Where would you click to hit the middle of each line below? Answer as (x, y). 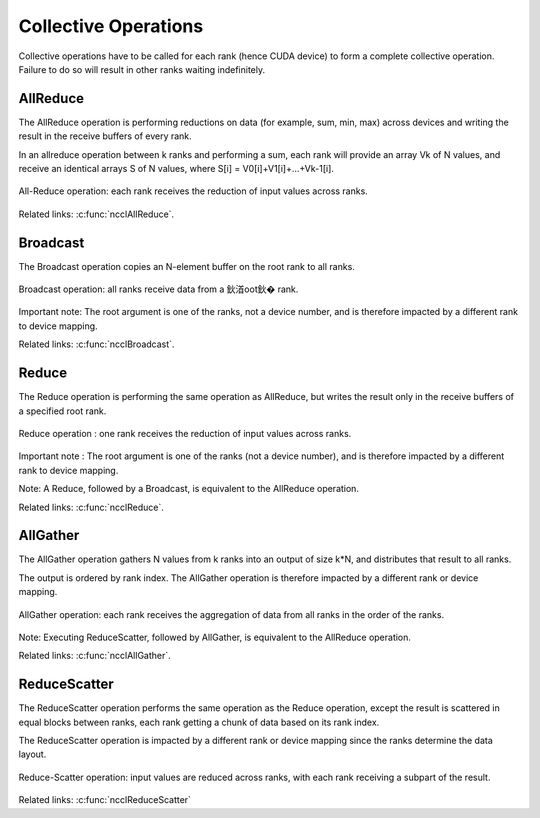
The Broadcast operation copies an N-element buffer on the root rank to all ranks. (186, 266)
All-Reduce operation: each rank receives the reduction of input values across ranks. (193, 191)
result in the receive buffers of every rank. (105, 136)
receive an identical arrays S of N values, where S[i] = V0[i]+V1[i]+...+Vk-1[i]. (176, 169)
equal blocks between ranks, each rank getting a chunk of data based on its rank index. (199, 722)
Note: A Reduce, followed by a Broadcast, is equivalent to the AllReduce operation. (189, 489)
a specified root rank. (62, 411)
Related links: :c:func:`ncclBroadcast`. (96, 344)
